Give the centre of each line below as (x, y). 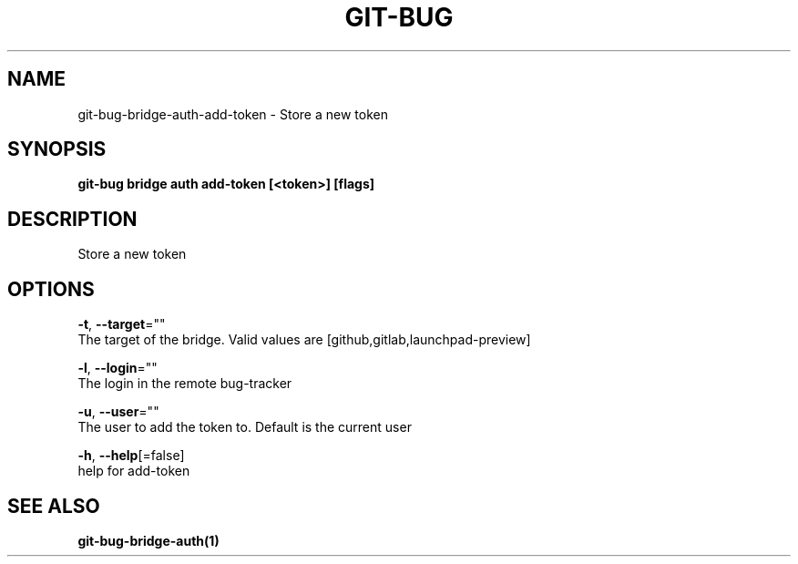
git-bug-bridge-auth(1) (148, 540)
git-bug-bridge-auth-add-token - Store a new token (233, 114)
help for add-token (134, 471)
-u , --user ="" (118, 412)
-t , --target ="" (122, 324)
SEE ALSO (54, 506)
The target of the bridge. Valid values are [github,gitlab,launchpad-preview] (304, 340)
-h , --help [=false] (131, 456)
